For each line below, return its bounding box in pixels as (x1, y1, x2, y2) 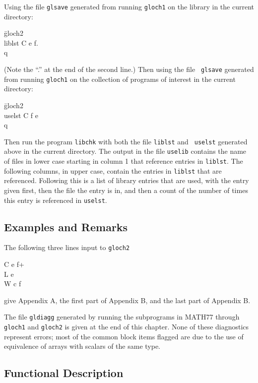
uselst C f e (4, 110, 38, 120)
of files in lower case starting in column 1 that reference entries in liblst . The (4, 156, 243, 166)
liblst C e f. (4, 37, 38, 48)
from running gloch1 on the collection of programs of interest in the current (4, 73, 236, 84)
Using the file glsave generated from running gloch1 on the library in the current (4, 1, 254, 11)
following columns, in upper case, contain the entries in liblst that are (4, 165, 222, 176)
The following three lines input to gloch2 (4, 242, 130, 253)
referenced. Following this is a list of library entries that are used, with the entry (4, 175, 249, 186)
